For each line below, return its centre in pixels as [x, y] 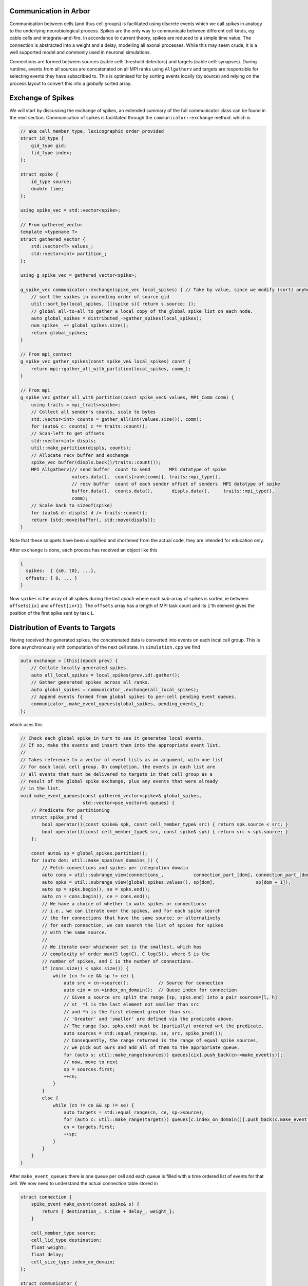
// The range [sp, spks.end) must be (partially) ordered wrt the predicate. [164, 1026]
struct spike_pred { [57, 817]
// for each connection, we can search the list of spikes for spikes [132, 925]
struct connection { [46, 1197]
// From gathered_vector [52, 225]
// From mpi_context [46, 354]
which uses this [26, 724]
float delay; [47, 1255]
